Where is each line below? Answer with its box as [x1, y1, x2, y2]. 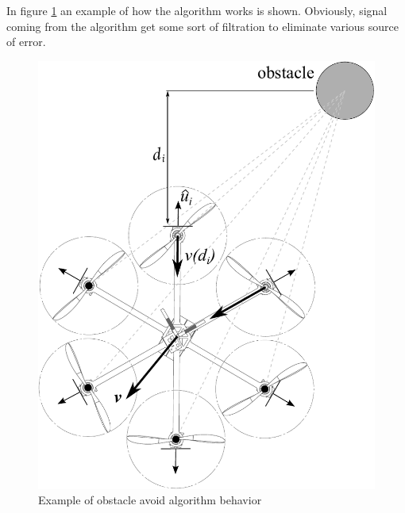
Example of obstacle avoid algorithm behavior [38, 492, 262, 508]
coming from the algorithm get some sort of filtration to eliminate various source [6, 17, 399, 34]
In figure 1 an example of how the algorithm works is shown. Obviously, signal [6, 2, 388, 18]
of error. [6, 33, 46, 50]
